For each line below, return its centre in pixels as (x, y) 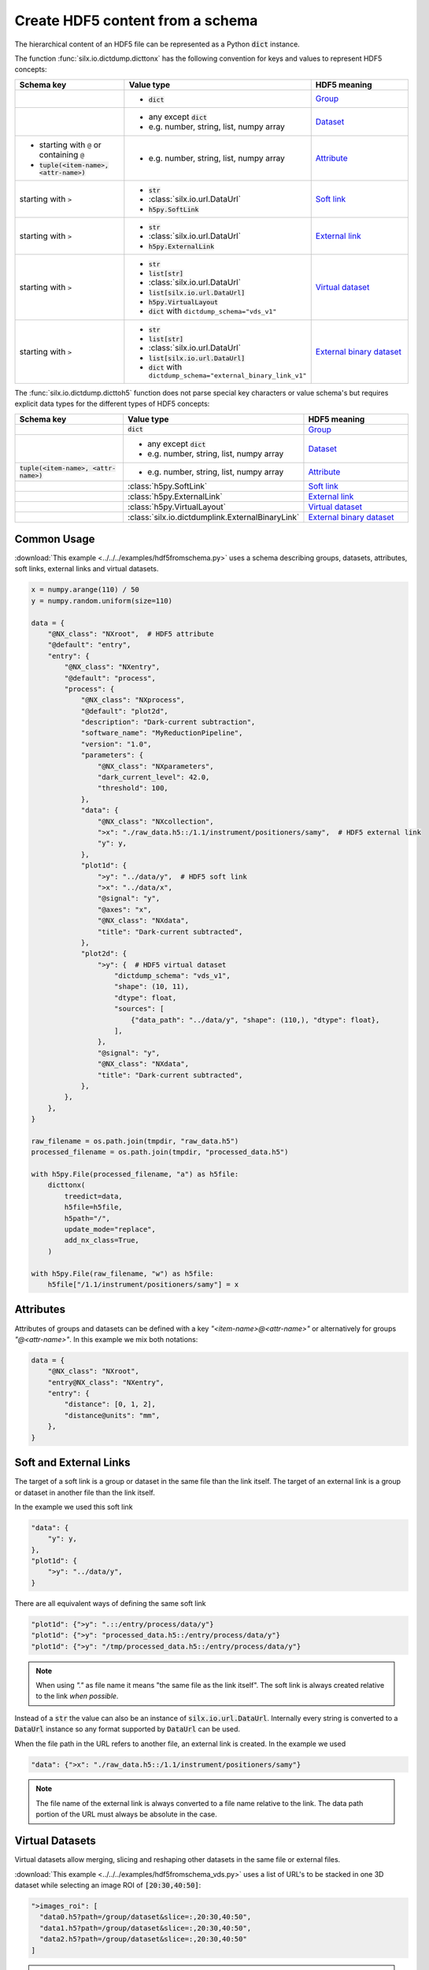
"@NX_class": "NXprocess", (133, 700)
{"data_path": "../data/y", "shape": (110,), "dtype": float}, (255, 1020)
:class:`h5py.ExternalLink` (175, 496)
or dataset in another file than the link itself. (85, 1492)
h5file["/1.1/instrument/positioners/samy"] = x (143, 1284)
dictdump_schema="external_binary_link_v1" (227, 375)
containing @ (62, 154)
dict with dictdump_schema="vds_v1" (213, 310)
